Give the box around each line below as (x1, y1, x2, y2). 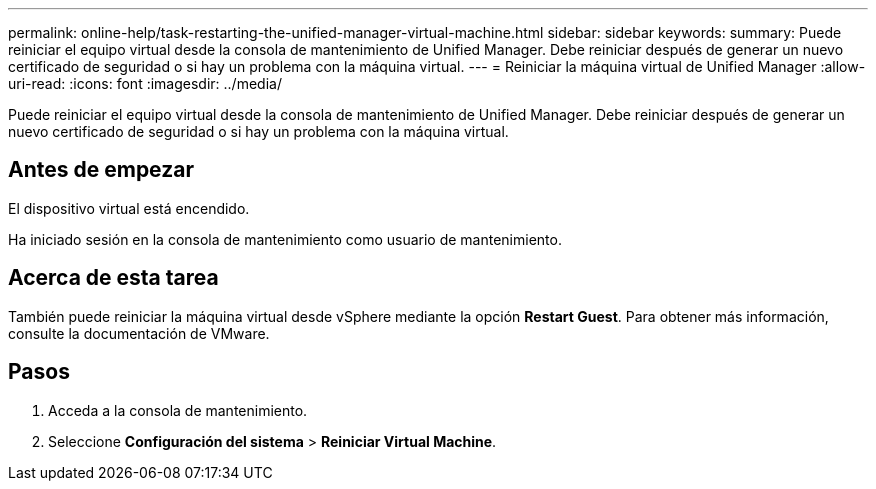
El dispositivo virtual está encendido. (8, 199, 250, 217)
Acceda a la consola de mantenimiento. (48, 401, 308, 419)
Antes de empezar (8, 157, 194, 183)
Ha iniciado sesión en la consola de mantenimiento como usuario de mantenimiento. (8, 230, 562, 248)
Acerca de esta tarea (8, 265, 219, 291)
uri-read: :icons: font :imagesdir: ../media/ (8, 75, 282, 92)
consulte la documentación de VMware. (8, 324, 270, 342)
